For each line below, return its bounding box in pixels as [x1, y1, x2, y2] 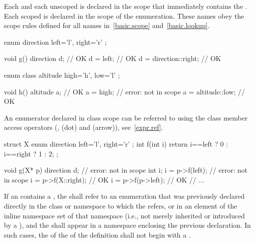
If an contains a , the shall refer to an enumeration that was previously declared [4, 191, 245, 201]
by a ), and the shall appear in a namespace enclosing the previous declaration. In [4, 220, 251, 230]
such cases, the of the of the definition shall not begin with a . [4, 229, 191, 240]
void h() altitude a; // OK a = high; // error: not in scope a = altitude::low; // [4, 86, 245, 96]
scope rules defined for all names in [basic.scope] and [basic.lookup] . [4, 20, 210, 30]
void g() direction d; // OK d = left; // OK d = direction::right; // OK [4, 53, 221, 63]
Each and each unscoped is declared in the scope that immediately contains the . [4, 1, 248, 11]
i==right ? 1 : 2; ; [4, 148, 58, 158]
